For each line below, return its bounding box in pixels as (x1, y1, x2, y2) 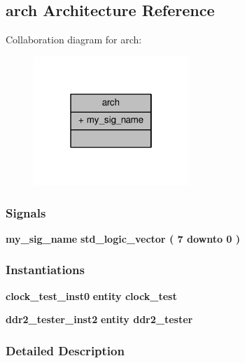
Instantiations (6, 261, 85, 278)
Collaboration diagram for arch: (6, 32, 142, 47)
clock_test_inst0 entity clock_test (6, 288, 177, 303)
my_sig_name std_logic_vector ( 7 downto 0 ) (6, 231, 241, 245)
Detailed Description (6, 341, 125, 359)
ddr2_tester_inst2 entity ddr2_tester (6, 312, 193, 327)
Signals (6, 204, 46, 221)
